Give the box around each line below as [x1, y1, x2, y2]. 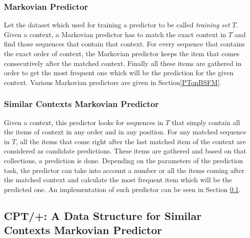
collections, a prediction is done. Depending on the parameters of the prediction [4, 155, 243, 165]
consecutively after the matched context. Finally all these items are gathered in [4, 58, 242, 68]
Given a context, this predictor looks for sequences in [4, 117, 163, 127]
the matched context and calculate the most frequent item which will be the [4, 174, 232, 185]
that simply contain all [172, 117, 240, 127]
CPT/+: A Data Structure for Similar [4, 208, 202, 223]
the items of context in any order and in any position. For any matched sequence [4, 127, 247, 137]
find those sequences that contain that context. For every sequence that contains [4, 39, 245, 49]
